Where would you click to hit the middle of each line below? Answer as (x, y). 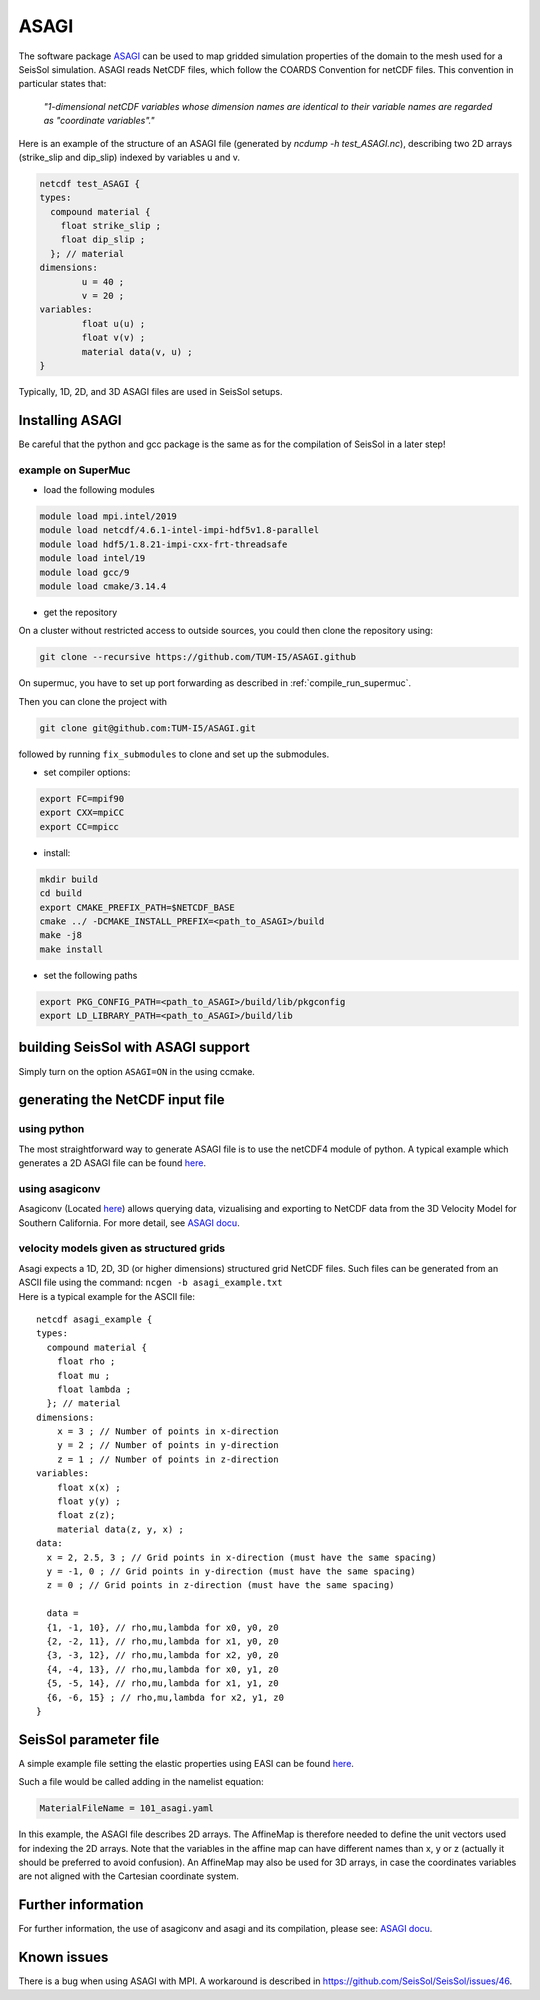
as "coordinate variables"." (99, 121)
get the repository (80, 612)
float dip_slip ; (103, 239)
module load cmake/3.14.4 (103, 586)
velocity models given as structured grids (121, 1248)
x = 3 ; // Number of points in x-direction (167, 1431)
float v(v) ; (113, 338)
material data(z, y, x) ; (120, 1529)
